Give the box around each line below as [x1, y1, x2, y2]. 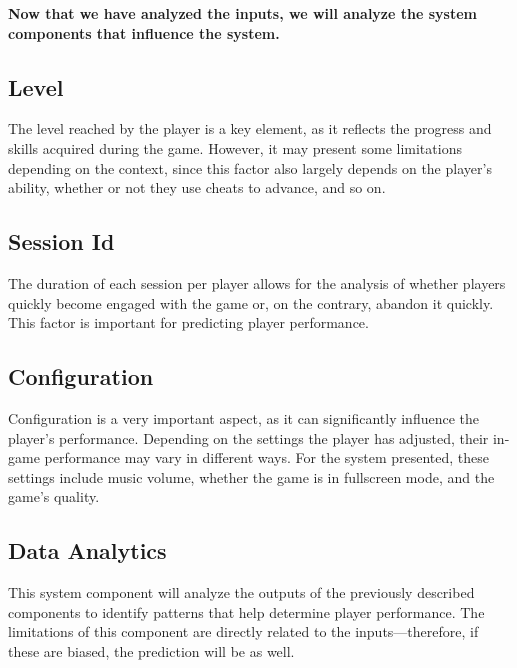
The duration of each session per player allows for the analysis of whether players [8, 272, 506, 293]
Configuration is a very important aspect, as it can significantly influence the [8, 407, 480, 428]
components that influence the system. [8, 22, 280, 43]
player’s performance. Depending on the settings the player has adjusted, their [8, 427, 489, 448]
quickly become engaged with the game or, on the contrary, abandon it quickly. [8, 292, 494, 313]
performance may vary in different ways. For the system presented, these [44, 447, 490, 468]
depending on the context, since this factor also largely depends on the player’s [8, 157, 492, 178]
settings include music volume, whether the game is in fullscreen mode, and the [8, 466, 495, 487]
